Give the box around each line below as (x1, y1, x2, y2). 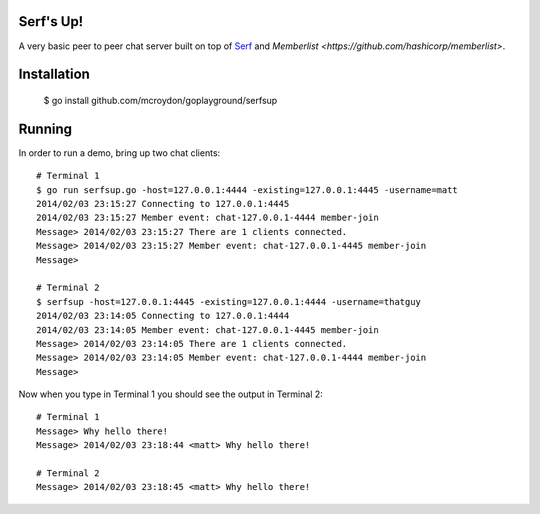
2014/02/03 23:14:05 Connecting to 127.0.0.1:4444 (36, 310, 290, 322)
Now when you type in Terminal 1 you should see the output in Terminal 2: (18, 388, 324, 400)
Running (18, 120, 73, 137)
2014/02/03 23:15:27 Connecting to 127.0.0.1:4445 (36, 198, 290, 209)
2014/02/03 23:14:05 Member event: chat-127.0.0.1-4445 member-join (36, 324, 379, 335)
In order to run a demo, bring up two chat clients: (18, 146, 221, 159)
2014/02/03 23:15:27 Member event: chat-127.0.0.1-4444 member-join (36, 212, 379, 224)
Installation (18, 66, 90, 83)
